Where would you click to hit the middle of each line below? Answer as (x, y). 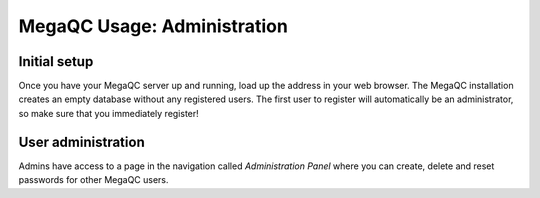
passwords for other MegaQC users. (93, 180)
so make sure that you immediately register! (108, 113)
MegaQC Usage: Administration (153, 26)
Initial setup (56, 61)
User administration (81, 141)
